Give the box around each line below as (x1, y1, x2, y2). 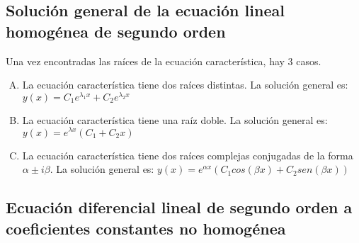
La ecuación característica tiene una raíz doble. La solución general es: (22, 112, 328, 127)
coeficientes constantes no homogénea (6, 217, 286, 239)
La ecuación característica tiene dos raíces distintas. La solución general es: (22, 77, 348, 92)
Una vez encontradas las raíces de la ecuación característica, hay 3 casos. (6, 53, 321, 68)
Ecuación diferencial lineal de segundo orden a (6, 196, 353, 218)
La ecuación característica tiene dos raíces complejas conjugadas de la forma (22, 147, 353, 162)
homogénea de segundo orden (6, 20, 226, 42)
